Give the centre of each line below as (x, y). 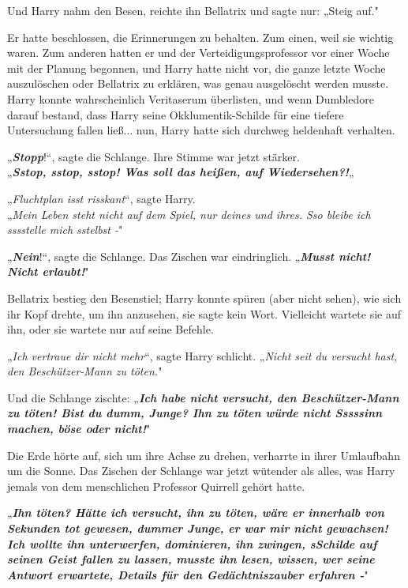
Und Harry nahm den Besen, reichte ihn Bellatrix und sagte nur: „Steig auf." (193, 10)
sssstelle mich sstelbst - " (65, 230)
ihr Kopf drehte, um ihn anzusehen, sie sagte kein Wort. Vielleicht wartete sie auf (204, 313)
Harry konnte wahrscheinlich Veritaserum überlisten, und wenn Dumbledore (191, 98)
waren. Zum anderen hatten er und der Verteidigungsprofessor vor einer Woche (198, 53)
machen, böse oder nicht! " (79, 429)
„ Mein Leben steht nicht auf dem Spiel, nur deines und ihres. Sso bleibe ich (189, 214)
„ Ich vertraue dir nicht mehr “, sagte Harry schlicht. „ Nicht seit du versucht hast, (202, 355)
